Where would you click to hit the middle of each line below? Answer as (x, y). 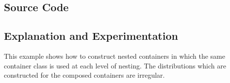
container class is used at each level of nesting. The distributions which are (115, 65)
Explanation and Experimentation (91, 36)
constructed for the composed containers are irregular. (84, 75)
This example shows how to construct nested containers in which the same (115, 56)
